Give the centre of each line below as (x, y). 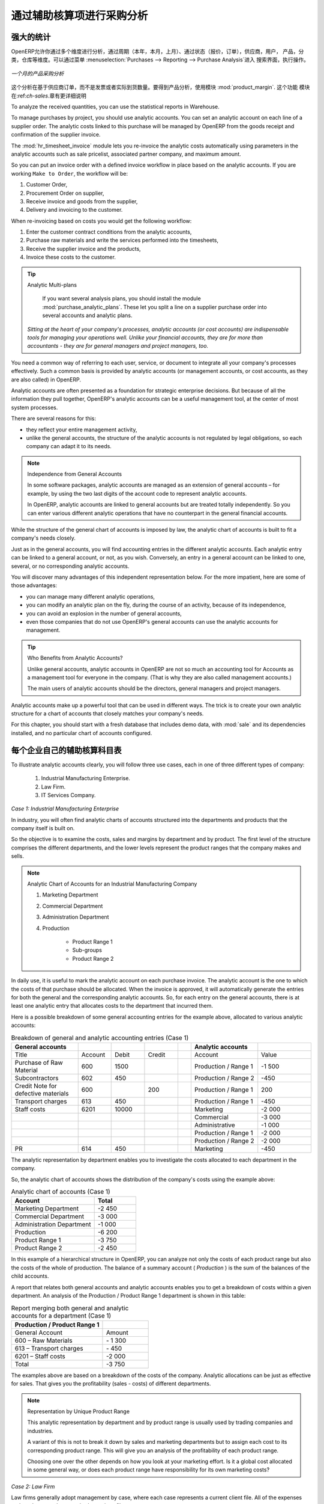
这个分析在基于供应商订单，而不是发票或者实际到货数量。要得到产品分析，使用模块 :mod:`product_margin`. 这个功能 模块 (160, 87)
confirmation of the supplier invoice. (56, 135)
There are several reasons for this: (53, 419)
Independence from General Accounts (75, 474)
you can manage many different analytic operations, (91, 596)
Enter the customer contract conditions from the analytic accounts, (109, 232)
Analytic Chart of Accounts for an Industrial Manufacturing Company (112, 884)
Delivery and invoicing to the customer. (74, 210)
